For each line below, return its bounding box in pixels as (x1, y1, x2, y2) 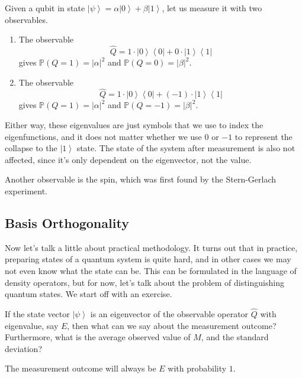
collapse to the (5, 142, 57, 154)
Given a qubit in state (5, 2, 85, 14)
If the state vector (5, 307, 70, 320)
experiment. (5, 184, 47, 197)
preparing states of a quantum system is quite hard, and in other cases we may (5, 253, 291, 265)
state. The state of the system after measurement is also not (76, 142, 295, 154)
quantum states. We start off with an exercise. (5, 288, 172, 300)
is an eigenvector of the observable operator (90, 307, 249, 320)
